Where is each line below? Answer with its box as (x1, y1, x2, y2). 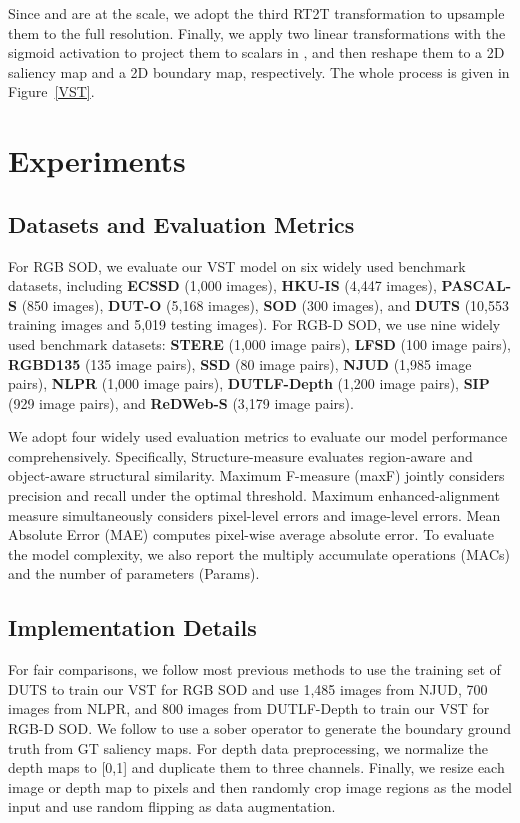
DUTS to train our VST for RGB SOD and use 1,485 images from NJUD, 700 (8, 678, 488, 699)
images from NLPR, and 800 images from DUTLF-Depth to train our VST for (8, 698, 490, 719)
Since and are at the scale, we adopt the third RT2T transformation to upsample (8, 3, 505, 23)
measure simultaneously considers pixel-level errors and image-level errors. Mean (8, 504, 501, 525)
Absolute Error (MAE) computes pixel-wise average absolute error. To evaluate (8, 524, 494, 545)
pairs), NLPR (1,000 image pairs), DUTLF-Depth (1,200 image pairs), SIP (8, 373, 490, 394)
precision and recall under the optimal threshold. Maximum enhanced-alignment (8, 485, 500, 506)
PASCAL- (441, 275, 512, 296)
